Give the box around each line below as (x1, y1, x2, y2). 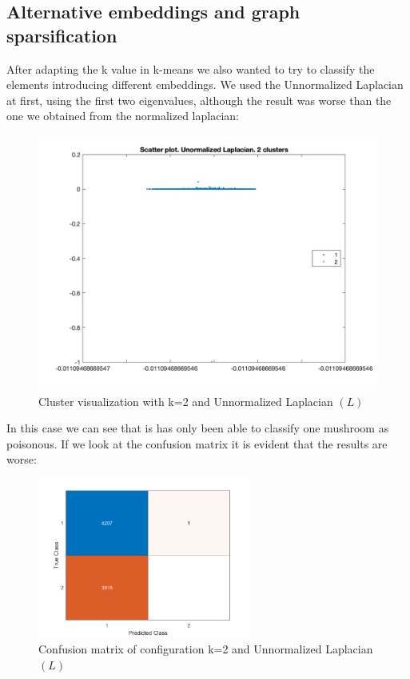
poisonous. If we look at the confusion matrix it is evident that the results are (6, 435, 388, 452)
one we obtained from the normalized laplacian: (6, 107, 239, 124)
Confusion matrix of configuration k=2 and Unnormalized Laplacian (38, 640, 373, 657)
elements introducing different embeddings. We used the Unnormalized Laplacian (6, 76, 404, 93)
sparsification (6, 22, 117, 47)
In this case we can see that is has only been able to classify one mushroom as (6, 420, 389, 436)
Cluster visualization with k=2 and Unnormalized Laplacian (38, 392, 333, 409)
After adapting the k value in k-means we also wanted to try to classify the (6, 60, 375, 77)
